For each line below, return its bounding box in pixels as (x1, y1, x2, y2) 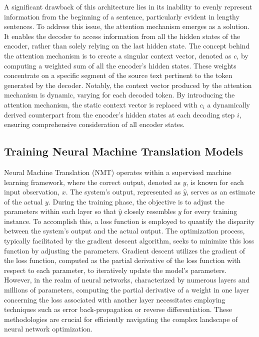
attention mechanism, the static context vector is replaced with (4, 99, 197, 109)
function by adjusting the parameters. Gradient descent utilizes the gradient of (4, 245, 245, 255)
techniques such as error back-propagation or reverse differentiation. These (4, 304, 232, 314)
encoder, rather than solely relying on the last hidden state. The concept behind (4, 40, 250, 51)
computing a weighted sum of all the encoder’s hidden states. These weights (4, 60, 236, 70)
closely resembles (124, 206, 176, 216)
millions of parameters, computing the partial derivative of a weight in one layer (4, 284, 249, 295)
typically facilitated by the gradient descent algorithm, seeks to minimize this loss (4, 235, 254, 246)
